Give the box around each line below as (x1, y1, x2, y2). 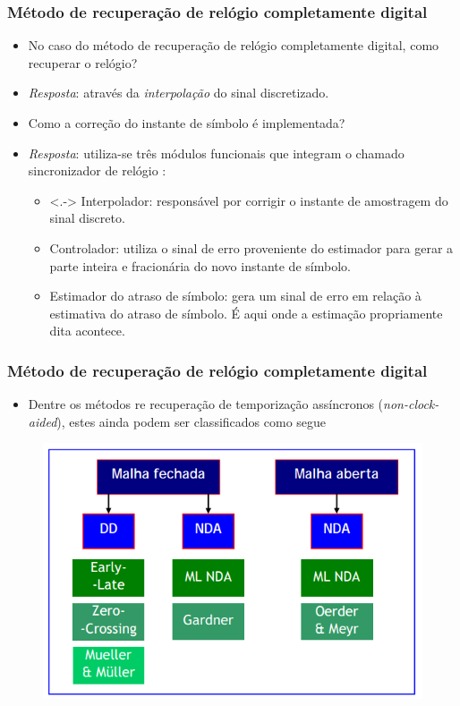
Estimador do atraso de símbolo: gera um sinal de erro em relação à (49, 286, 422, 305)
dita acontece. (49, 321, 125, 340)
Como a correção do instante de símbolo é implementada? (28, 114, 345, 132)
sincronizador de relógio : (28, 161, 166, 180)
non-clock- (383, 395, 439, 413)
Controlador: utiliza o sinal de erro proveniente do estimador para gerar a (49, 238, 454, 257)
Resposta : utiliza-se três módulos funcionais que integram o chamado (28, 143, 405, 162)
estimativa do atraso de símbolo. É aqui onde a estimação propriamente (49, 303, 443, 322)
